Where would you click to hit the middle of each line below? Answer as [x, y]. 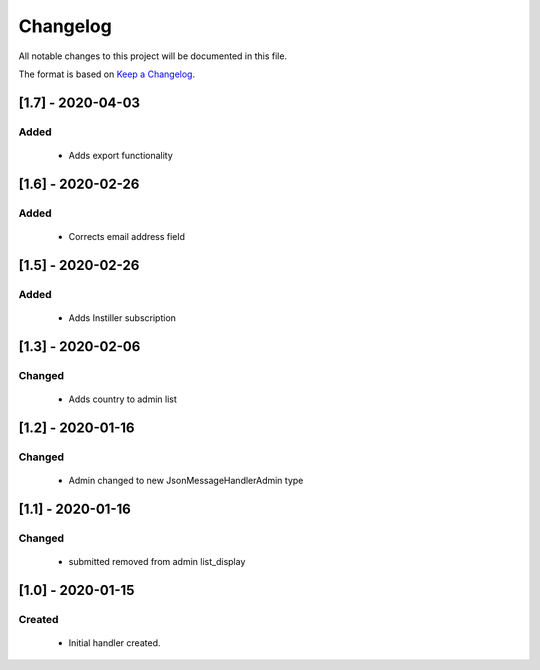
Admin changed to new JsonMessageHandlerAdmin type [186, 480]
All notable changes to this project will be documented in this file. [153, 56]
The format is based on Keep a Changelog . [106, 74]
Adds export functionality [121, 155]
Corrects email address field [126, 236]
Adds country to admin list [122, 399]
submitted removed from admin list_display [157, 561]
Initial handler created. [114, 642]
